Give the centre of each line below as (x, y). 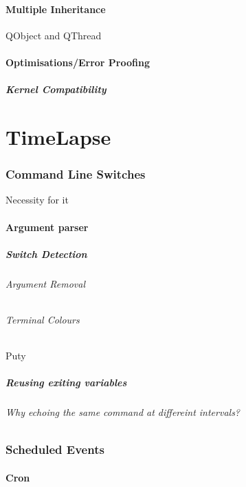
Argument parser (47, 227)
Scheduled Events (55, 449)
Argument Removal (45, 283)
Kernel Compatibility (56, 89)
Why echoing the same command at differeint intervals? (123, 412)
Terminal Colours (43, 319)
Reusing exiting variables (66, 382)
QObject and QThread (54, 35)
